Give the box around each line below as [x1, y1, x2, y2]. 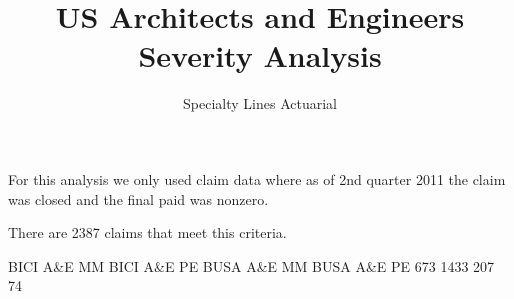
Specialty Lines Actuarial [183, 93, 337, 114]
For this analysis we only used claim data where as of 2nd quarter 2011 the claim [8, 168, 506, 189]
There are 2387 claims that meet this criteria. [8, 222, 287, 243]
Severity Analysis [138, 35, 382, 76]
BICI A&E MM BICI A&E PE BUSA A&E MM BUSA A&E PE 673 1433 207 [8, 255, 495, 276]
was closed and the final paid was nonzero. [8, 188, 269, 209]
